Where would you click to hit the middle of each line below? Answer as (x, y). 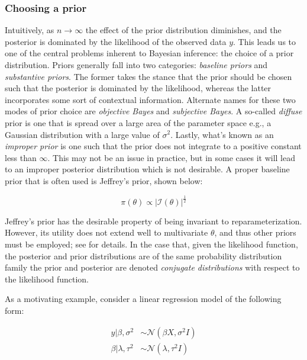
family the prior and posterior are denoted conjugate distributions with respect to (152, 267)
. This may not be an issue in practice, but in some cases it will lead (171, 157)
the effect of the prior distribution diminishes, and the (183, 30)
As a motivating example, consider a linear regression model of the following (143, 299)
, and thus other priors (255, 232)
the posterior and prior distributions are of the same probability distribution (143, 255)
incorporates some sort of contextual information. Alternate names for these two (150, 99)
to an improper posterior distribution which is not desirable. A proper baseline (147, 169)
